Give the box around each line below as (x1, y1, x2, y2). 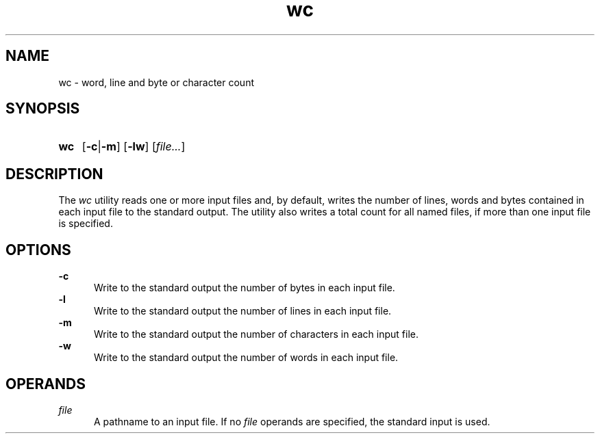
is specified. (58, 217, 113, 230)
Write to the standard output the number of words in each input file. (94, 351, 399, 364)
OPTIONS (5, 241, 71, 258)
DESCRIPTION (5, 165, 103, 183)
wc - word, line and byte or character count (58, 76, 255, 88)
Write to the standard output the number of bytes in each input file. (94, 282, 395, 294)
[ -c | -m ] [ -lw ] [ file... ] (82, 139, 186, 154)
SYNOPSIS (5, 100, 80, 118)
